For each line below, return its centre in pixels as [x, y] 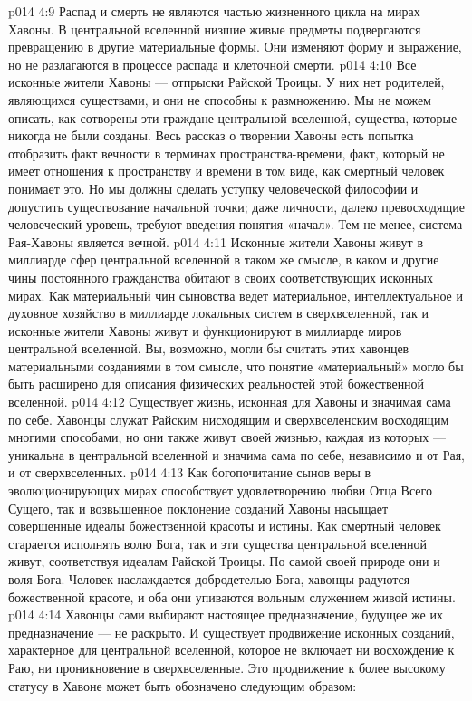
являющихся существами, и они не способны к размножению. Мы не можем [220, 99]
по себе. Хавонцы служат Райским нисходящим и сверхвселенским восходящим [229, 419]
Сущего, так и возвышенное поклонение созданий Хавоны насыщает [198, 508]
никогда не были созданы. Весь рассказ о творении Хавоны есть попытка [211, 135]
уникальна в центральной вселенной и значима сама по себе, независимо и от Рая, [236, 454]
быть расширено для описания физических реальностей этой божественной [217, 384]
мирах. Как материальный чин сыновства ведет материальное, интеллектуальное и [236, 295]
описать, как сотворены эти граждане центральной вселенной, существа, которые [233, 117]
